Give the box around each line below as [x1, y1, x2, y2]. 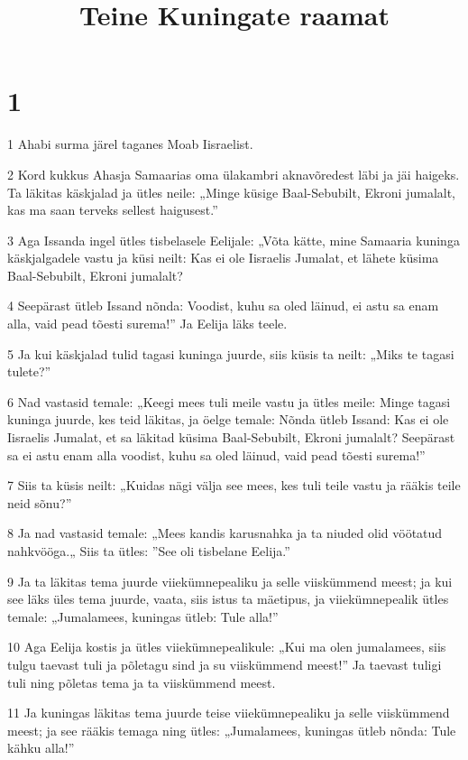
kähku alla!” [7, 738, 75, 757]
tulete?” [7, 362, 51, 381]
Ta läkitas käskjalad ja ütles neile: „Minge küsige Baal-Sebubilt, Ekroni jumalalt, [7, 182, 456, 201]
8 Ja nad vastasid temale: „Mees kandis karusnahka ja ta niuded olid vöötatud [7, 524, 443, 542]
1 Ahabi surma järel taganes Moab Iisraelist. [7, 134, 253, 153]
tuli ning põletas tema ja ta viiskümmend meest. [7, 672, 276, 691]
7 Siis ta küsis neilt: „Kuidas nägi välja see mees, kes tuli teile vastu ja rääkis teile [7, 476, 461, 495]
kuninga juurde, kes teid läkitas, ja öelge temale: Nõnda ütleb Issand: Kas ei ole [7, 410, 449, 429]
